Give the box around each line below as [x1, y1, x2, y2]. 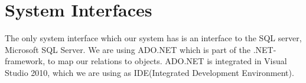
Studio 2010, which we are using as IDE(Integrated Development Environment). [5, 66, 294, 78]
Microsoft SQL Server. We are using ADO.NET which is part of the [5, 43, 250, 55]
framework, [5, 55, 45, 67]
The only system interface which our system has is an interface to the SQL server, [5, 32, 302, 44]
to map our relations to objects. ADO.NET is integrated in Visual [47, 55, 287, 67]
